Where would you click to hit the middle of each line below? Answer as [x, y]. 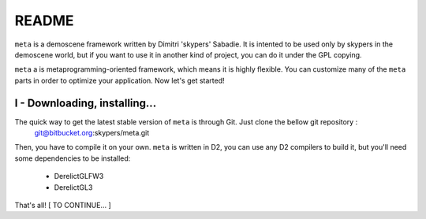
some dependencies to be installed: [73, 158]
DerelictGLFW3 [79, 176]
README [44, 20]
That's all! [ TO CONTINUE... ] [63, 205]
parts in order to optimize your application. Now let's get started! [120, 80]
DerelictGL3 [73, 187]
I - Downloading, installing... [86, 103]
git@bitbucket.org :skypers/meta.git [92, 133]
